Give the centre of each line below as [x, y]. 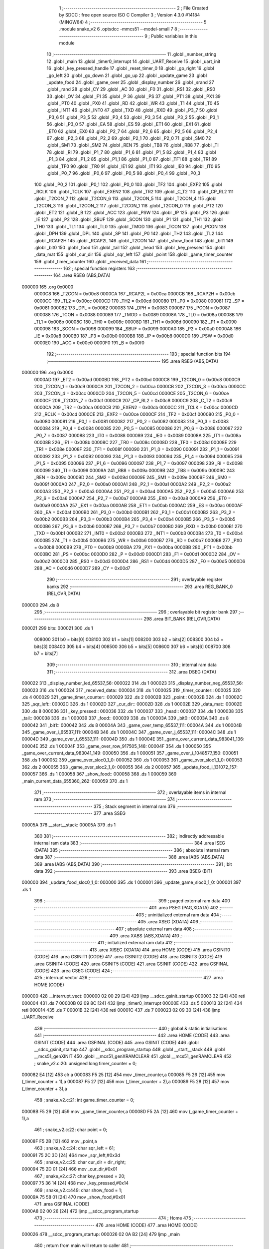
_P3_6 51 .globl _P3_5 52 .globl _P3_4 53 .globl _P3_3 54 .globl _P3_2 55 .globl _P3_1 [133, 117]
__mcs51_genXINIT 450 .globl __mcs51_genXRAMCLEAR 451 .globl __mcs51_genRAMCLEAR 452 [133, 1056]
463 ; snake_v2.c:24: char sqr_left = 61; [74, 1148]
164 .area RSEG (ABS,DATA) [82, 275]
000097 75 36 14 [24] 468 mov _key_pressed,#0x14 [75, 1183]
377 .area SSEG [110, 813]
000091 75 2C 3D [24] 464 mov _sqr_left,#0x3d [71, 1155]
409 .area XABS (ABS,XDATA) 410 [144, 936]
